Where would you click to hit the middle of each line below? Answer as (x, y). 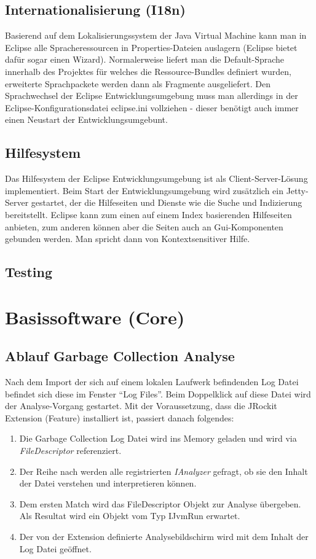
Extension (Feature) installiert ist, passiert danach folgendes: (120, 417)
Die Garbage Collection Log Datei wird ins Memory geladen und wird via (158, 438)
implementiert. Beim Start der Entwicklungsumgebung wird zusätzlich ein (144, 190)
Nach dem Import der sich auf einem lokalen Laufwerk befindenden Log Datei (152, 382)
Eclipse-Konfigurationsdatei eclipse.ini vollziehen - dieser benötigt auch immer (152, 107)
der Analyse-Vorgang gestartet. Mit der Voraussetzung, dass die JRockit (141, 406)
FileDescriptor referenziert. (70, 451)
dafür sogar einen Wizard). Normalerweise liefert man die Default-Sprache (145, 59)
